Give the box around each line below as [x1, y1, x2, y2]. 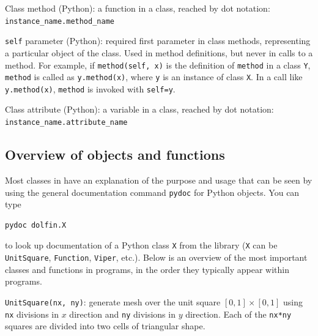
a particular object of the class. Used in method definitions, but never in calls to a [5, 46, 313, 59]
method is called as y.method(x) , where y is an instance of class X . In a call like [5, 70, 303, 83]
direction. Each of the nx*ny [185, 307, 292, 320]
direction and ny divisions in [69, 307, 176, 320]
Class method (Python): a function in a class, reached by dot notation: [5, 2, 270, 14]
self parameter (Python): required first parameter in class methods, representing [5, 34, 311, 47]
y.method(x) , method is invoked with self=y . [5, 82, 176, 95]
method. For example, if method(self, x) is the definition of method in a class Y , [5, 58, 311, 71]
